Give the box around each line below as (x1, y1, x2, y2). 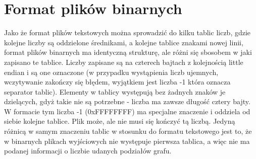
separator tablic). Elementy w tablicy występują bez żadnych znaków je (4, 86, 226, 97)
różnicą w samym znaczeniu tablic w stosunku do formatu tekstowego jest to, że (4, 126, 252, 136)
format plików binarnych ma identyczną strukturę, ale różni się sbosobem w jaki (4, 47, 252, 57)
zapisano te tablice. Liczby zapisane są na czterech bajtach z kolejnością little (4, 56, 243, 67)
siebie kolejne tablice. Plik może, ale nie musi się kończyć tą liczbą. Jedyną (4, 116, 235, 126)
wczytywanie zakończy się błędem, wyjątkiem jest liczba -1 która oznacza (4, 76, 231, 87)
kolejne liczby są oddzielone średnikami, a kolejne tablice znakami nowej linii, (4, 37, 243, 47)
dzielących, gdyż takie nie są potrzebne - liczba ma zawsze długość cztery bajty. (4, 96, 250, 107)
